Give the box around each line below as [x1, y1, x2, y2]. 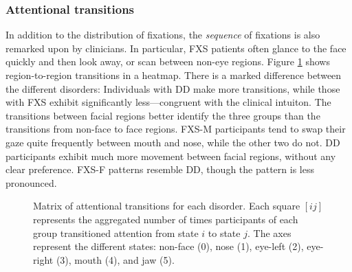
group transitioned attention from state [33, 225, 199, 240]
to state [208, 225, 241, 240]
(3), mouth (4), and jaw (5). [56, 252, 175, 267]
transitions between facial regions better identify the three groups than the [5, 108, 320, 122]
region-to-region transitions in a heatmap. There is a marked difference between [5, 68, 342, 82]
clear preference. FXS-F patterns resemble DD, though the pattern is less [5, 162, 314, 177]
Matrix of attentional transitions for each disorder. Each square [33, 199, 300, 213]
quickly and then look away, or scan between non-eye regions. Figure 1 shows [5, 54, 330, 69]
